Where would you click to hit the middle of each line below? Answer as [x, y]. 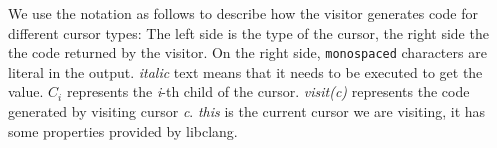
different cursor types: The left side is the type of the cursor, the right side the [248, 32]
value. [26, 91]
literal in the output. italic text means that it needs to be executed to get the [245, 71]
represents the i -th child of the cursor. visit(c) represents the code [268, 91]
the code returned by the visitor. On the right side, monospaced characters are [247, 52]
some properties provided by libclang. [123, 130]
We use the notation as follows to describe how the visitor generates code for [243, 13]
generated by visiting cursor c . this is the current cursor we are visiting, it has [247, 111]
